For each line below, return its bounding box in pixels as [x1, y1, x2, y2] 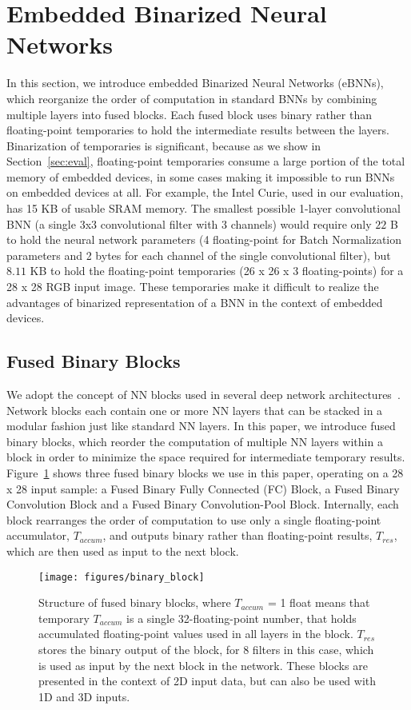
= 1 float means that [267, 594, 370, 611]
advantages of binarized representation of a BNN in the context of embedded [6, 293, 383, 310]
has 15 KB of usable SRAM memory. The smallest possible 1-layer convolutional [6, 200, 401, 217]
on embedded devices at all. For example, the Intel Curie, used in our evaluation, [6, 184, 404, 201]
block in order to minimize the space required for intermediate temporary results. [6, 449, 405, 465]
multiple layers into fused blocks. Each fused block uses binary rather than [6, 106, 373, 122]
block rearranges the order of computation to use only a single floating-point [6, 511, 381, 528]
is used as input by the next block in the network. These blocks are [38, 656, 368, 673]
